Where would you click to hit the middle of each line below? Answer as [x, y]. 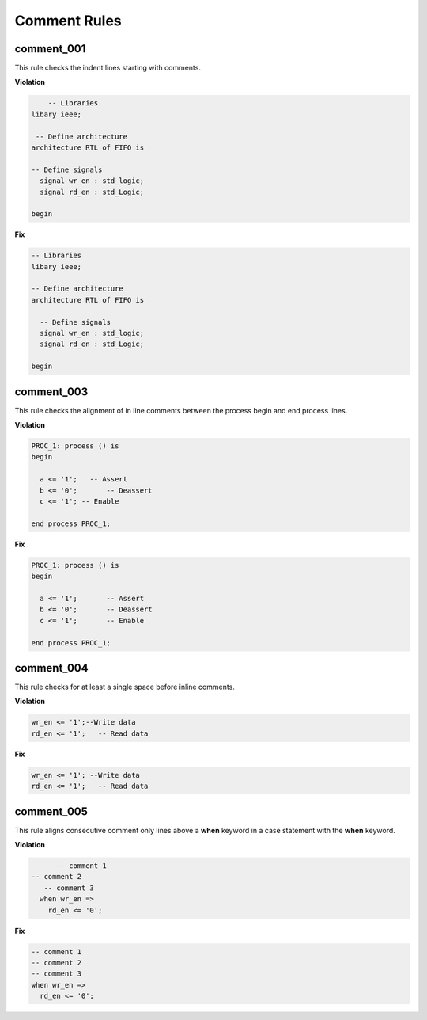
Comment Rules [68, 21]
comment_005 [51, 811]
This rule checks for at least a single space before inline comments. [125, 687]
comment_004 [51, 668]
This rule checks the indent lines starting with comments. [108, 68]
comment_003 [51, 392]
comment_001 [50, 49]
